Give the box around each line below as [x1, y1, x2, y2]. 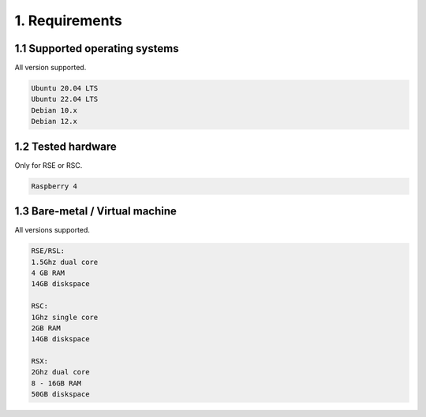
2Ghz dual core [31, 367, 90, 377]
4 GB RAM [31, 268, 65, 277]
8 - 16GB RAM [31, 378, 82, 388]
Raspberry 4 [31, 181, 78, 191]
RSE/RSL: [31, 247, 65, 255]
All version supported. [14, 63, 87, 73]
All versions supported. [14, 225, 91, 235]
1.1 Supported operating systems [14, 42, 179, 55]
